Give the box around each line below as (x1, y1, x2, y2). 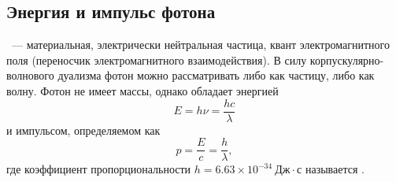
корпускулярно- (309, 51, 384, 68)
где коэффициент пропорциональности (6, 161, 191, 177)
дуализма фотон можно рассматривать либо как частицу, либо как (57, 67, 375, 84)
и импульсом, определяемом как (6, 121, 161, 138)
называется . (305, 161, 365, 177)
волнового (6, 67, 54, 84)
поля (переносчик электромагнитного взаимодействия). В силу (6, 51, 307, 68)
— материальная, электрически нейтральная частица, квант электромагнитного (11, 36, 390, 53)
